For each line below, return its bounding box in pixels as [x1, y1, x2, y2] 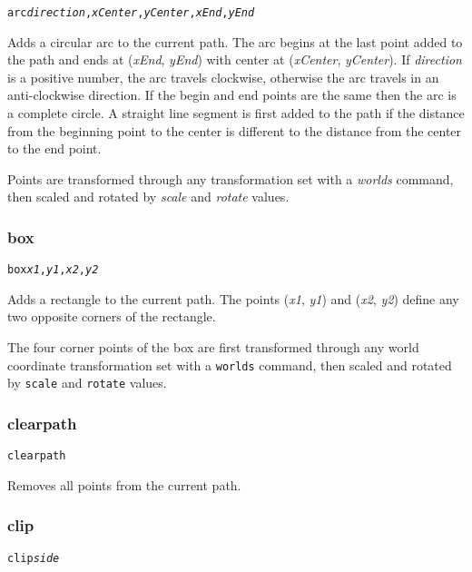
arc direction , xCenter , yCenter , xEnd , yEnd [7, 6, 255, 19]
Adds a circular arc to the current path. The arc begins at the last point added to [7, 32, 463, 51]
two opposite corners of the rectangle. [7, 307, 216, 326]
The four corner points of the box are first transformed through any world [7, 338, 419, 357]
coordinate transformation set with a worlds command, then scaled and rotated [7, 355, 452, 374]
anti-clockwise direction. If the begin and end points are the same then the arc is [7, 85, 457, 104]
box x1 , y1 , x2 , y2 [7, 263, 99, 277]
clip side [7, 551, 60, 565]
